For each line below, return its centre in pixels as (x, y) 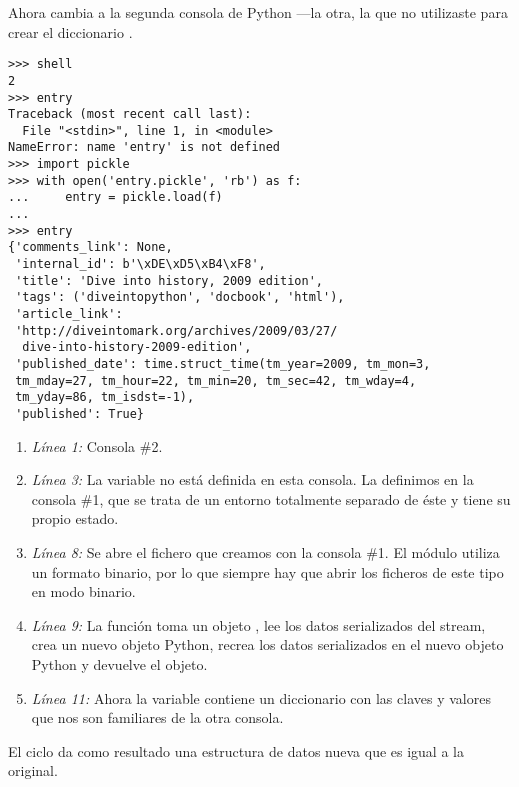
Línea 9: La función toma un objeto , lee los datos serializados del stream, (258, 624)
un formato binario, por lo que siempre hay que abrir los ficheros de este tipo (267, 571)
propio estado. (75, 518)
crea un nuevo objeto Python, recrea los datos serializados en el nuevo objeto (267, 644)
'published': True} (80, 413)
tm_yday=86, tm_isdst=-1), (105, 397)
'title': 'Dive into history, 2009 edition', (169, 280)
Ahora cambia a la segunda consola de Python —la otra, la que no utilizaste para (258, 12)
